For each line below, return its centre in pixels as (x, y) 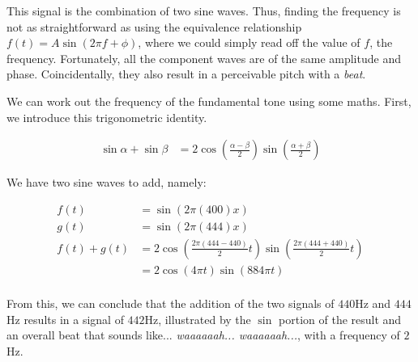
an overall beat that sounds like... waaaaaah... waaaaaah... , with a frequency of (203, 335)
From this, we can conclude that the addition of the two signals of (171, 303)
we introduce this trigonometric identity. (107, 117)
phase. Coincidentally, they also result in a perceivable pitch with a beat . (186, 74)
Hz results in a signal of (65, 319)
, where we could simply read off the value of (249, 42)
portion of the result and (340, 319)
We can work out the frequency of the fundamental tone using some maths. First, (209, 101)
